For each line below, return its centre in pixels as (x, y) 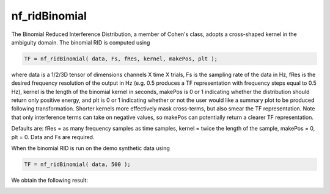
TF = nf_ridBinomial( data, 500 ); (77, 164)
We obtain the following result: (50, 180)
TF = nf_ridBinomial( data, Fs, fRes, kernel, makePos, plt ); (121, 59)
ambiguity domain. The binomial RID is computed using (81, 42)
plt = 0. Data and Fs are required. (53, 137)
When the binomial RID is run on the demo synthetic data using (91, 148)
